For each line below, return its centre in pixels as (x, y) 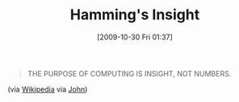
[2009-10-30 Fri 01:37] (135, 37)
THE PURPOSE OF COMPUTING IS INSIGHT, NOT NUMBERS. (129, 73)
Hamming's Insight (135, 15)
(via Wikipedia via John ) (48, 89)
